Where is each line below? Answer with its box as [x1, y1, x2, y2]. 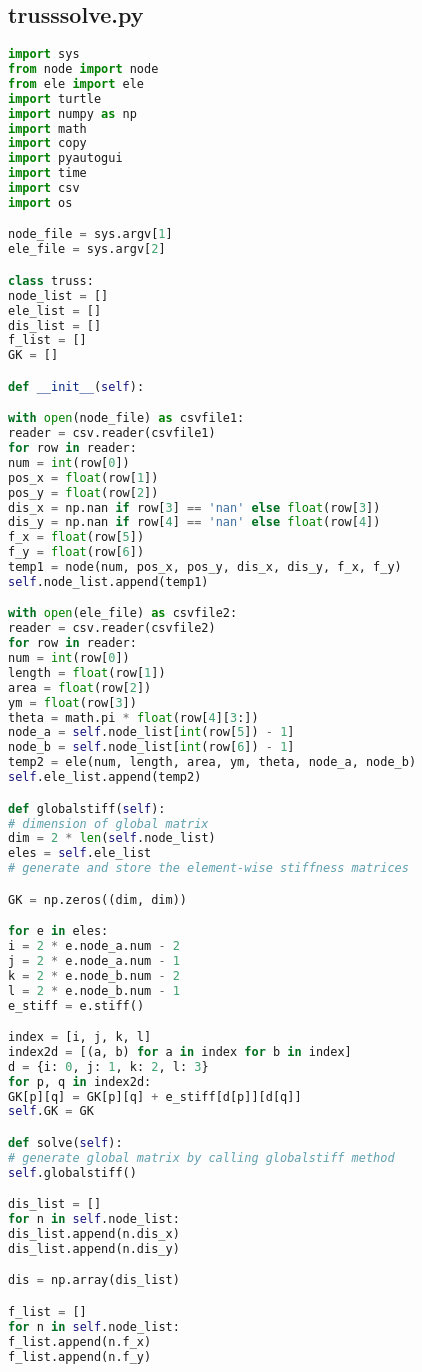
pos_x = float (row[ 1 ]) [8, 470, 159, 485]
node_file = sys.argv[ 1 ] [8, 227, 173, 242]
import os [8, 195, 73, 210]
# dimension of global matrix [8, 816, 209, 831]
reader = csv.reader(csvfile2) [8, 621, 216, 636]
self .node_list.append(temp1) [8, 574, 209, 589]
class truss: [8, 273, 94, 288]
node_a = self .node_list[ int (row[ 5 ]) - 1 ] [8, 725, 295, 740]
